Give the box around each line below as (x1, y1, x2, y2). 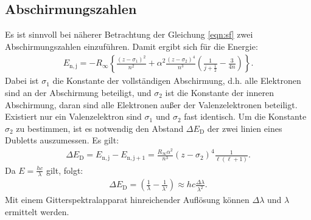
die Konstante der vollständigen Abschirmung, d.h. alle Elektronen (52, 74, 301, 87)
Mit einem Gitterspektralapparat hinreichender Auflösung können (5, 193, 250, 206)
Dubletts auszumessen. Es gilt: (5, 134, 119, 146)
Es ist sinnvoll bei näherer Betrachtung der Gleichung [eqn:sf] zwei (5, 28, 253, 41)
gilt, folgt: (46, 163, 83, 176)
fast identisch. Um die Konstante (184, 110, 307, 123)
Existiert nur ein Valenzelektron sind (5, 110, 142, 123)
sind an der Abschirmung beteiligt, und (5, 86, 152, 99)
